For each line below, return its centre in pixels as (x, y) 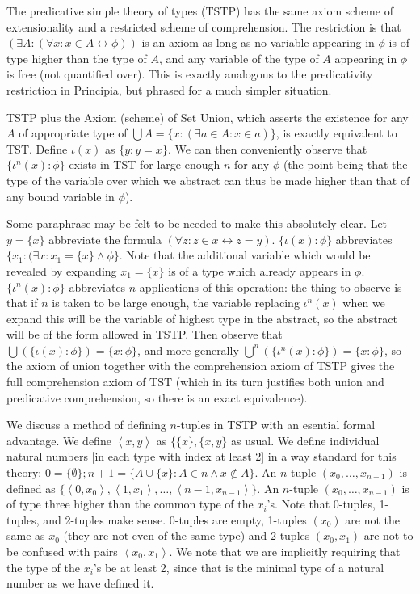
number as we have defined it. (80, 583)
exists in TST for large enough (145, 164)
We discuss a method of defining (86, 425)
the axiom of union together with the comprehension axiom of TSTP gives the (201, 366)
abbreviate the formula (105, 239)
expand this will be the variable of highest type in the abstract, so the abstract (202, 318)
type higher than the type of (77, 58)
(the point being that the (345, 164)
